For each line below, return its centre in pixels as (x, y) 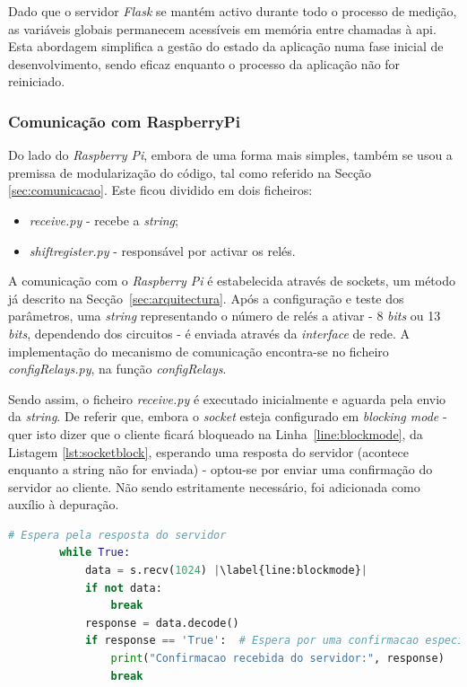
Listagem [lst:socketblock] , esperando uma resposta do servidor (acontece (208, 451)
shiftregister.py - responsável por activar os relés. (162, 250)
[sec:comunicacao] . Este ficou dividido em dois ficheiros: (160, 190)
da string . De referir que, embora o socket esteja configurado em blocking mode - (228, 416)
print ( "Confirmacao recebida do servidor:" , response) (277, 659)
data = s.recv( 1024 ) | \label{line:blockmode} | (226, 571)
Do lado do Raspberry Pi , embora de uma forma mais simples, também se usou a (230, 155)
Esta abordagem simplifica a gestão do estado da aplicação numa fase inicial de (226, 46)
